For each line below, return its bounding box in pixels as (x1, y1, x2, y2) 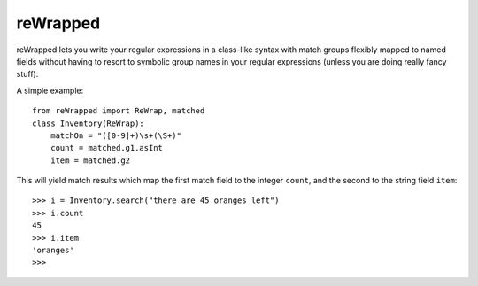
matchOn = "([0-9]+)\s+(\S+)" (50, 130, 181, 141)
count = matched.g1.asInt (50, 143, 164, 153)
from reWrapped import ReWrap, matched (32, 106, 205, 116)
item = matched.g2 (50, 155, 131, 166)
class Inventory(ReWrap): (32, 118, 145, 128)
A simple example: (16, 85, 84, 96)
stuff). (16, 69, 39, 80)
